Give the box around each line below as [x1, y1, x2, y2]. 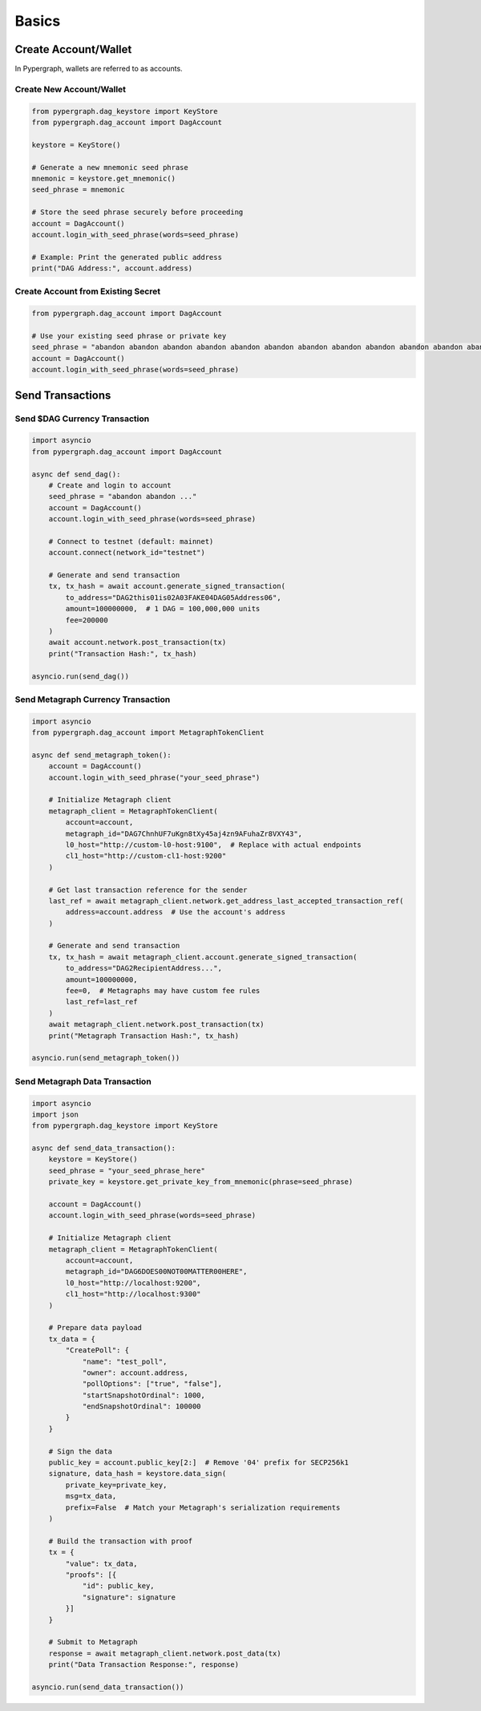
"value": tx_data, [65, 1559, 138, 1568]
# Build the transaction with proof [48, 1536, 192, 1546]
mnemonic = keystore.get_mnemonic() [31, 173, 176, 183]
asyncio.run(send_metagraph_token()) [31, 1053, 180, 1063]
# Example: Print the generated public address [31, 253, 222, 262]
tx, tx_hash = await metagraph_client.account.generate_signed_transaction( [48, 952, 358, 962]
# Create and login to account [48, 480, 172, 489]
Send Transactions [14, 388, 111, 402]
